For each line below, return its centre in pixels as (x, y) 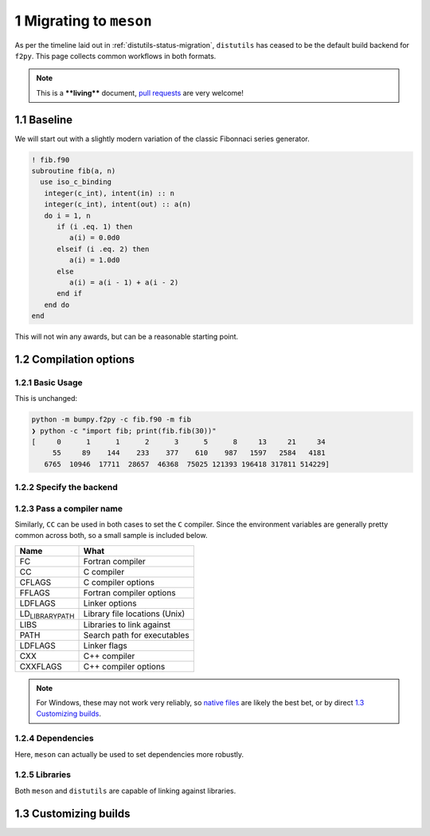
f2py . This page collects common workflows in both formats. (115, 56)
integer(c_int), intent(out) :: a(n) (117, 204)
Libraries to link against (127, 624)
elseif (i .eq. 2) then (103, 249)
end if (70, 294)
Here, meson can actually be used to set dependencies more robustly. (129, 754)
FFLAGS (35, 592)
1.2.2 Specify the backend (66, 488)
